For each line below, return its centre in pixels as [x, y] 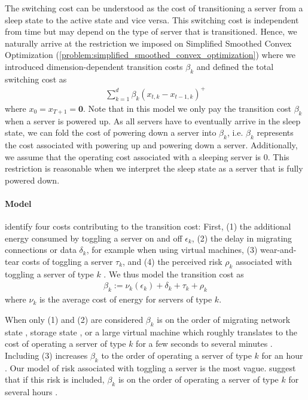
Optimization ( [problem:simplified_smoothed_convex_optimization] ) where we [150, 55]
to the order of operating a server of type [176, 355]
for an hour [282, 355]
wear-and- [278, 250]
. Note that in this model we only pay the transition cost [187, 108]
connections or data [41, 250]
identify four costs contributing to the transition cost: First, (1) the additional [148, 226]
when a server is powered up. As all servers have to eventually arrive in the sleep [153, 120]
